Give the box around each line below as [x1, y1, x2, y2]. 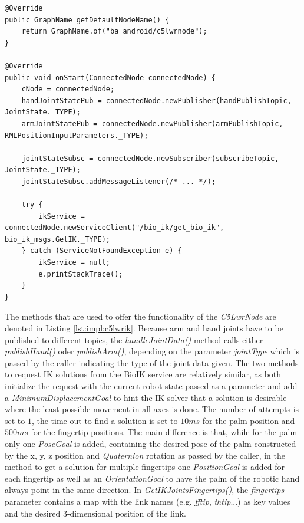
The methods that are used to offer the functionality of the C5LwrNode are [5, 310, 276, 323]
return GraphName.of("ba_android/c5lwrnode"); [21, 27, 207, 36]
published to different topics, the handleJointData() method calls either [5, 333, 263, 346]
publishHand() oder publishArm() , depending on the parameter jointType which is [5, 345, 299, 357]
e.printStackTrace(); [38, 269, 123, 278]
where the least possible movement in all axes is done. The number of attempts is [5, 403, 299, 415]
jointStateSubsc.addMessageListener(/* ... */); [21, 177, 216, 186]
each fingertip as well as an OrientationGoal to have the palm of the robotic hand [5, 472, 300, 484]
